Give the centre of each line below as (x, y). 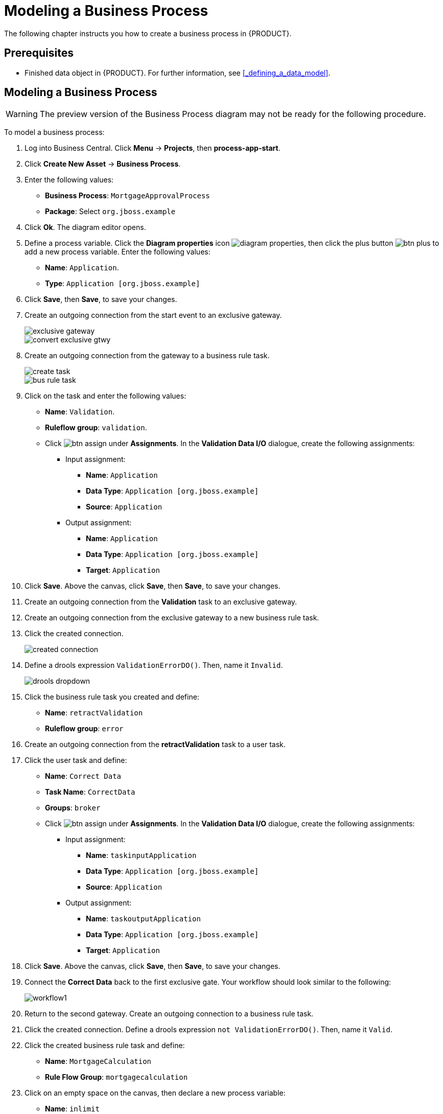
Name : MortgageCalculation (98, 1061)
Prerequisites (39, 53)
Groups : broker (73, 808)
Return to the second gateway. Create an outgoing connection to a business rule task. (169, 1014)
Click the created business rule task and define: (105, 1046)
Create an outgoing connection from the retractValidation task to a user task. (155, 745)
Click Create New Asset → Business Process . (103, 164)
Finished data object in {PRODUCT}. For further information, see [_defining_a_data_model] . (178, 73)
